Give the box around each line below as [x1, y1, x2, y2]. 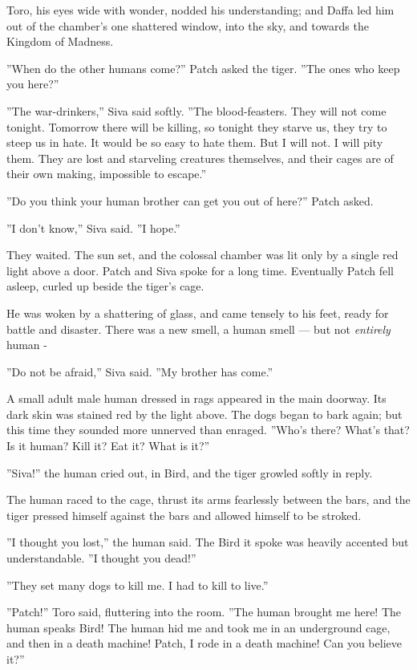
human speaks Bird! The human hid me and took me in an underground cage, [6, 619, 391, 635]
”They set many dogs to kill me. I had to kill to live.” [6, 576, 269, 593]
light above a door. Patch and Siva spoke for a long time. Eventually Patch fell [6, 262, 394, 278]
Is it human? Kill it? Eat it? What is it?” [6, 437, 210, 454]
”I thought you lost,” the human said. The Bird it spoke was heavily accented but [6, 534, 409, 550]
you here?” [6, 75, 59, 92]
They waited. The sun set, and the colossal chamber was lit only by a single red [6, 246, 399, 263]
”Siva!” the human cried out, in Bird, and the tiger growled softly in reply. [6, 464, 373, 481]
